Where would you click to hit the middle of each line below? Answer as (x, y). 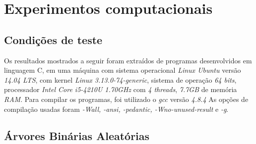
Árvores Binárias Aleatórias (77, 135)
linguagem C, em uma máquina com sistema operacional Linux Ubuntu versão (123, 70)
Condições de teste (53, 39)
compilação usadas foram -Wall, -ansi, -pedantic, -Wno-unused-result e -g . (116, 109)
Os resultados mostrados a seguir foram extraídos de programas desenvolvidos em (128, 60)
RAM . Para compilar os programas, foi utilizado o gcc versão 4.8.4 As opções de (126, 99)
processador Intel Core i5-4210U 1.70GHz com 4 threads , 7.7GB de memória (121, 89)
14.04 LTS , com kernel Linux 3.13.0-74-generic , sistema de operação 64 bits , (120, 79)
